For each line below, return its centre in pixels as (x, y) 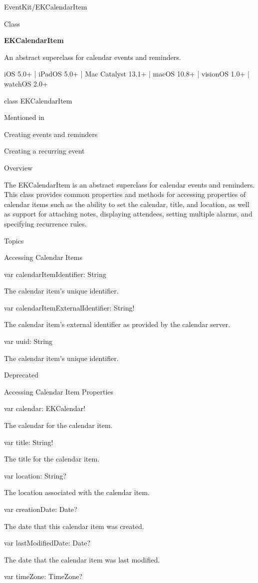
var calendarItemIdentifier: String (55, 274)
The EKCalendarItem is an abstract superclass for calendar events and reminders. (129, 184)
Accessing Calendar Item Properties (59, 391)
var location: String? (35, 475)
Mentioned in (24, 117)
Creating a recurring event (44, 151)
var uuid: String (28, 341)
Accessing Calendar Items (43, 257)
